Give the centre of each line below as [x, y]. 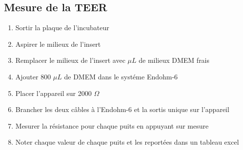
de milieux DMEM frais [174, 60]
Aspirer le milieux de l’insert [58, 44]
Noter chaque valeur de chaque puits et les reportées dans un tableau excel [127, 142]
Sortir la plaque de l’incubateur [62, 28]
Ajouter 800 [33, 76]
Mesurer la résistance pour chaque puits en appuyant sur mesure [112, 125]
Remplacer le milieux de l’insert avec [70, 60]
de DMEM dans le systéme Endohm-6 [121, 76]
